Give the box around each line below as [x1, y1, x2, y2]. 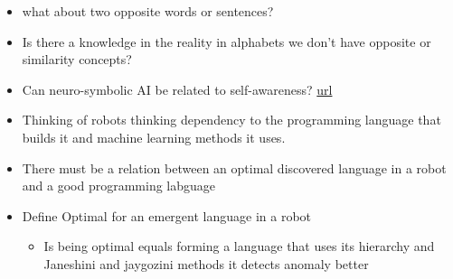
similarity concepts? [22, 50, 132, 69]
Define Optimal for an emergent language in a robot [22, 206, 312, 225]
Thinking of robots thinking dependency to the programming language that [22, 110, 441, 129]
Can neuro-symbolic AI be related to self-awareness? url [22, 79, 333, 98]
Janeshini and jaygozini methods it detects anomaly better [43, 254, 369, 273]
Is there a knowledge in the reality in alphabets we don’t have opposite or [22, 32, 431, 51]
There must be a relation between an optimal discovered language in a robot [22, 158, 447, 177]
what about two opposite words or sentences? [22, 2, 274, 20]
